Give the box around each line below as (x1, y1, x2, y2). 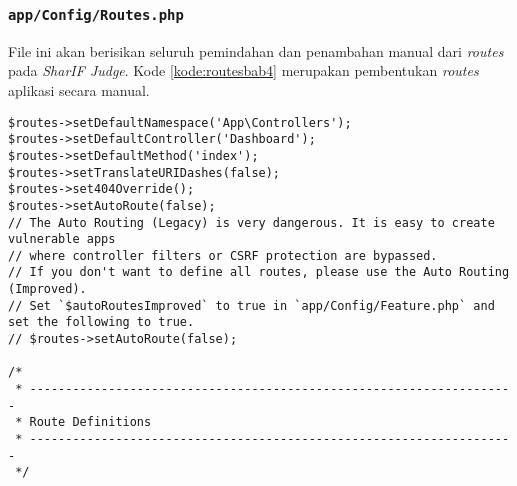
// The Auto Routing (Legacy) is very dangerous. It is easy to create (8, 215, 495, 230)
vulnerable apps (8, 232, 116, 247)
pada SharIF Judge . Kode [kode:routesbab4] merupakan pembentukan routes (8, 60, 479, 81)
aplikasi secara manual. (8, 79, 150, 100)
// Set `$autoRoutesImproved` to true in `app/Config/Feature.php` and (8, 298, 495, 313)
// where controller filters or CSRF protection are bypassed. (8, 248, 438, 263)
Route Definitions (29, 415, 152, 430)
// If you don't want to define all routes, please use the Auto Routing (8, 265, 510, 280)
